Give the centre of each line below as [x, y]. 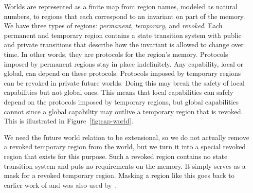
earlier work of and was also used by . [60, 184]
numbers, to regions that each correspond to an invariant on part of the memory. [125, 16]
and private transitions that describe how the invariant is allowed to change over [124, 44]
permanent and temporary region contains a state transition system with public [123, 35]
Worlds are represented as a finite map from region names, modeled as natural [121, 6]
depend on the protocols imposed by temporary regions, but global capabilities [121, 101]
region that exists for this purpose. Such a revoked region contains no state [116, 156]
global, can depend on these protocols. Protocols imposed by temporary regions [122, 73]
